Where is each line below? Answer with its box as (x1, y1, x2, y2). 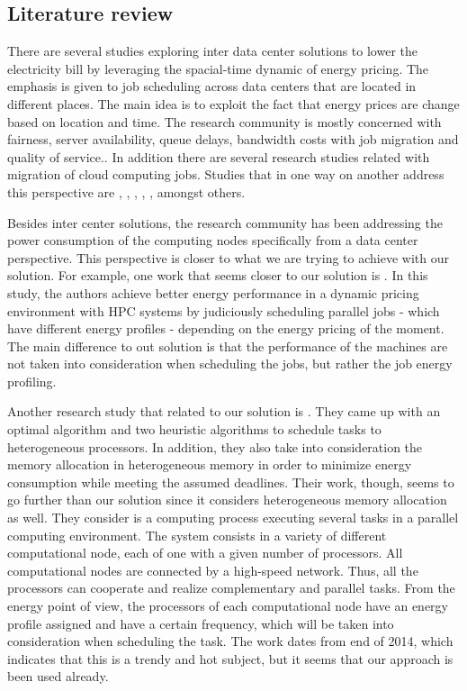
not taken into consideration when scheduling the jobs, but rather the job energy (7, 354, 453, 373)
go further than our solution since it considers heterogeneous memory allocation (7, 490, 447, 509)
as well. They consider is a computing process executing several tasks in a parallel (7, 508, 459, 527)
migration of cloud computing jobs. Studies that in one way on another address (7, 165, 445, 184)
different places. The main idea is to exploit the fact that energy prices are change (7, 94, 460, 113)
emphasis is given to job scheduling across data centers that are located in (7, 77, 417, 95)
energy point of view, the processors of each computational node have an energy (7, 596, 448, 615)
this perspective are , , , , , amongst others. (7, 182, 246, 201)
